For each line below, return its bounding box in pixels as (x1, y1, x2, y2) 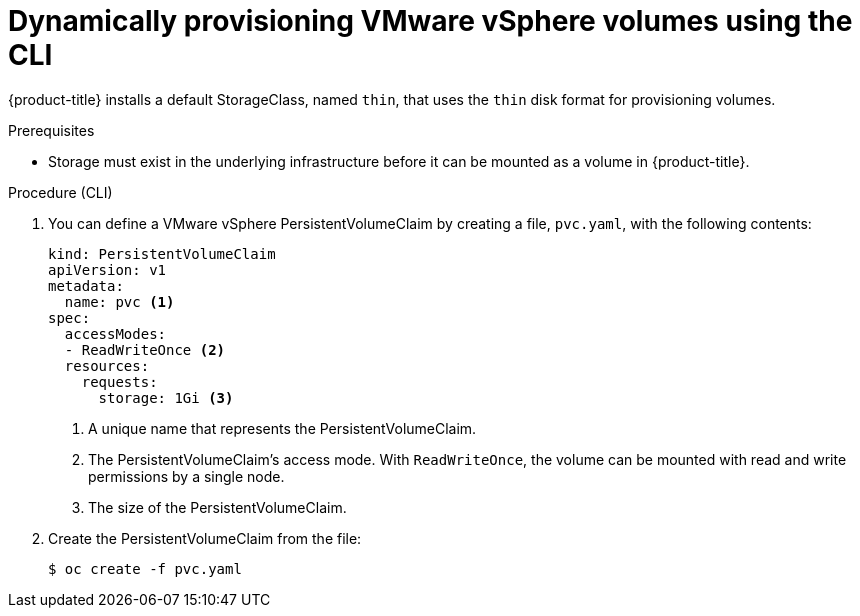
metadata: (48, 277, 124, 294)
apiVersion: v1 (48, 261, 167, 278)
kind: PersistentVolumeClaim (48, 245, 276, 262)
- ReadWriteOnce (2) (64, 341, 226, 358)
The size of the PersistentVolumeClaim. (88, 498, 347, 516)
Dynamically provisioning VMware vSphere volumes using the (8, 4, 853, 38)
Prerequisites (8, 121, 95, 139)
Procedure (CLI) (8, 183, 113, 201)
